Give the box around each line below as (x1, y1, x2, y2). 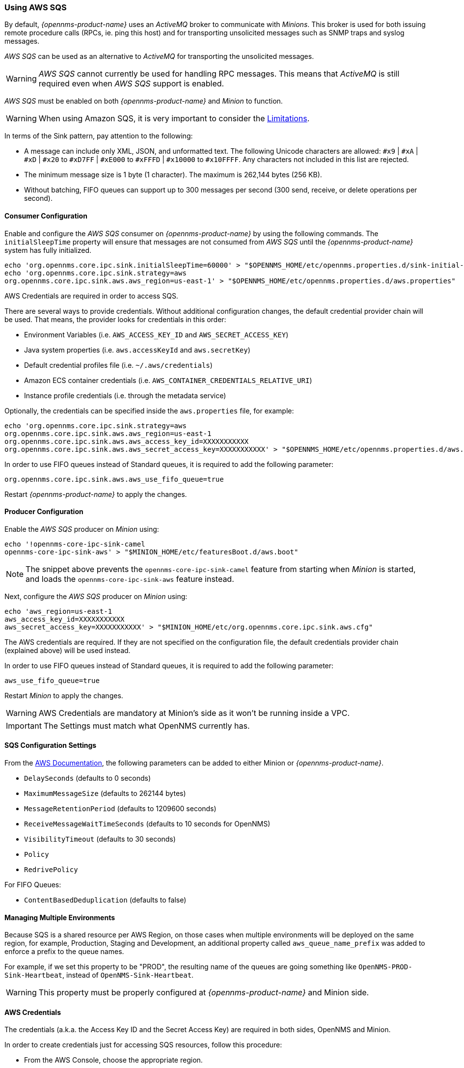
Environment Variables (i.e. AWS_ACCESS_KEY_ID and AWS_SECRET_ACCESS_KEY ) (24, 330, 289, 339)
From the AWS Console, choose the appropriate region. (24, 1056, 203, 1065)
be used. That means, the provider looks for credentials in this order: (4, 315, 226, 324)
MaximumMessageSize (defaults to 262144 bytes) (24, 789, 186, 798)
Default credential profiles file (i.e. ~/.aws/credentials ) (24, 360, 213, 369)
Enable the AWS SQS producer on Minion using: (4, 524, 159, 533)
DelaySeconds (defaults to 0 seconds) (24, 774, 151, 783)
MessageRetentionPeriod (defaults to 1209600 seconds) (24, 804, 217, 813)
